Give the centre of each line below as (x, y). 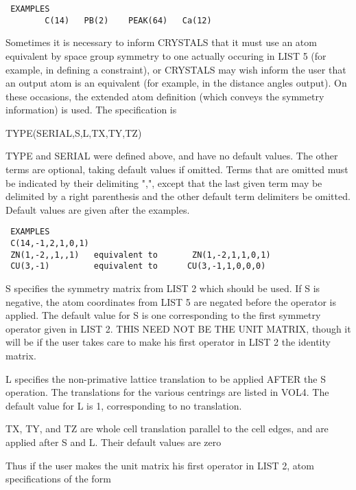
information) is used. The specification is (91, 110)
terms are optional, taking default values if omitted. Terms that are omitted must (177, 169)
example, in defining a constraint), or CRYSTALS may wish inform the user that (176, 69)
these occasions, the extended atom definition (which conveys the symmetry (165, 96)
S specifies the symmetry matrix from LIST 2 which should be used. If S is (163, 288)
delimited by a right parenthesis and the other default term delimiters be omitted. (178, 196)
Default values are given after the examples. (98, 209)
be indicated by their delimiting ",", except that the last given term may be (164, 182)
